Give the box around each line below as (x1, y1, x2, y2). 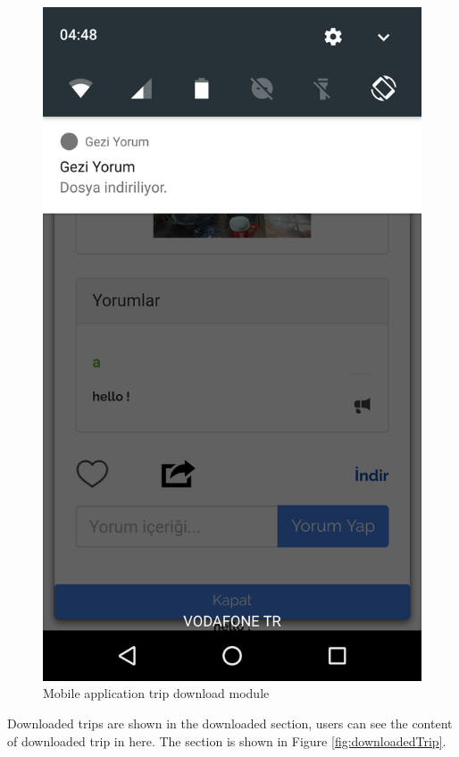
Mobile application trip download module (43, 684, 270, 702)
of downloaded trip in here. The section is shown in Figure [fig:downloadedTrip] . (7, 731, 446, 750)
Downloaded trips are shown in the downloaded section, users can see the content (7, 713, 453, 732)
